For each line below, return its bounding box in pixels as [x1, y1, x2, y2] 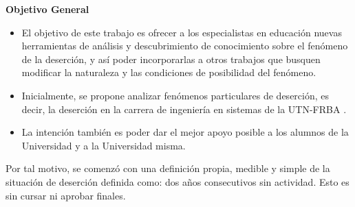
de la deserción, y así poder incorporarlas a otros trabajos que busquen [21, 51, 321, 66]
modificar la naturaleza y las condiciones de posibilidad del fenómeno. [21, 65, 316, 80]
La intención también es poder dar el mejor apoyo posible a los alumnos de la [21, 125, 349, 139]
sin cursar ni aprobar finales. [6, 188, 126, 202]
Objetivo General [6, 2, 89, 16]
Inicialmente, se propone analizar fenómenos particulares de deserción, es [21, 88, 330, 102]
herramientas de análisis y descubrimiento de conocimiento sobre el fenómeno [21, 38, 348, 53]
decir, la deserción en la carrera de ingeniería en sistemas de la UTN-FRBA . [21, 101, 347, 116]
